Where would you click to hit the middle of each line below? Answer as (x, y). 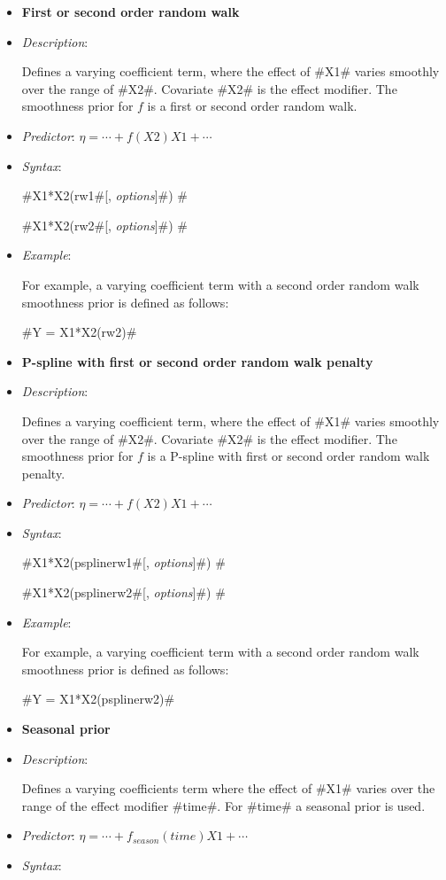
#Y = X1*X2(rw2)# (79, 332)
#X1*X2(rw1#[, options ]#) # (104, 195)
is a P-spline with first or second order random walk (288, 456)
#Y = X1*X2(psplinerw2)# (98, 699)
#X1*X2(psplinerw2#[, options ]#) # (123, 592)
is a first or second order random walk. (252, 106)
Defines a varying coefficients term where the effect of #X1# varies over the (228, 788)
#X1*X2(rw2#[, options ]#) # (104, 225)
